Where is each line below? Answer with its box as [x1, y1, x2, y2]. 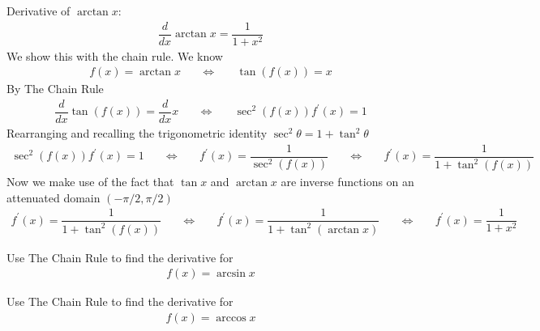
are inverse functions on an [281, 173, 414, 190]
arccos [216, 312, 246, 324]
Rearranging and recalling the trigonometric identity [6, 125, 268, 141]
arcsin [216, 268, 246, 280]
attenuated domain [6, 189, 101, 206]
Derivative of [6, 2, 71, 19]
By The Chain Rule [6, 80, 104, 97]
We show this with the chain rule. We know [6, 47, 223, 64]
